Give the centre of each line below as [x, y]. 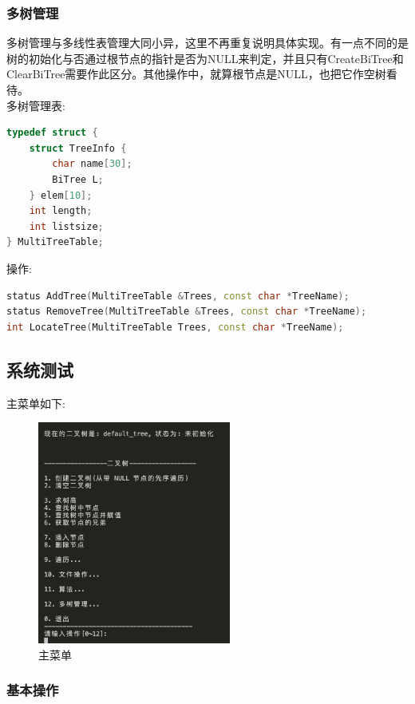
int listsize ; [66, 226]
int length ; [61, 211]
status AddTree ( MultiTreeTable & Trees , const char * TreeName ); [178, 296]
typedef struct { [52, 133]
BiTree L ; [78, 179]
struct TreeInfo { [78, 148]
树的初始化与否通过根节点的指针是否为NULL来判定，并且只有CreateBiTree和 [205, 58]
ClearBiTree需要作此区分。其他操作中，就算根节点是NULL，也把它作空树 [196, 74]
